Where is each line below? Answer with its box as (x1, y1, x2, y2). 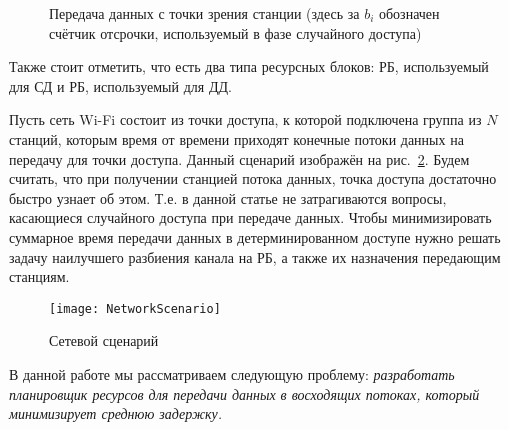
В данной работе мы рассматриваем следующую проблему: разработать (9, 363, 455, 384)
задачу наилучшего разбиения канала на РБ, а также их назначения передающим (9, 246, 501, 267)
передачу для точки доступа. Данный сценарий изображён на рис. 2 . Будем (9, 148, 470, 169)
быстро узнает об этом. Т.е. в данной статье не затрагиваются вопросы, (9, 187, 447, 208)
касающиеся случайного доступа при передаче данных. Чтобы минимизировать (9, 207, 492, 228)
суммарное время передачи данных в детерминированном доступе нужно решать (9, 226, 501, 247)
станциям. (9, 266, 70, 287)
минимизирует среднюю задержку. (9, 403, 222, 424)
